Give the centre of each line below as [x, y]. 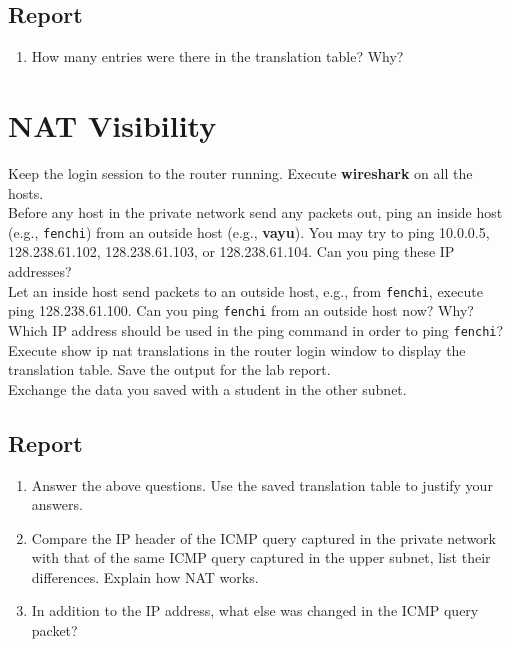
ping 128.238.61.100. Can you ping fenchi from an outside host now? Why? [241, 310]
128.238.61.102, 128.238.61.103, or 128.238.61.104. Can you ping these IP [231, 251]
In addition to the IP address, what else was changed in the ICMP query [255, 610]
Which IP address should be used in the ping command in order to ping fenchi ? [256, 329]
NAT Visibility [112, 124]
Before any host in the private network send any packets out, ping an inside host [255, 212]
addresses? [40, 270]
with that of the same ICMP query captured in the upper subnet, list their [261, 557]
